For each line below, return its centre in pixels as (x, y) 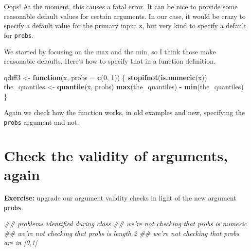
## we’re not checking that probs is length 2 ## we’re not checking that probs (122, 233)
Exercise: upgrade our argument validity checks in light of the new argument (120, 198)
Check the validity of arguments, (116, 155)
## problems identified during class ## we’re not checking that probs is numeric (125, 224)
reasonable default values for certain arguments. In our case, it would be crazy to (125, 16)
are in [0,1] (21, 243)
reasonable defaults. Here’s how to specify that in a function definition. (110, 61)
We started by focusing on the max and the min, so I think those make (110, 51)
